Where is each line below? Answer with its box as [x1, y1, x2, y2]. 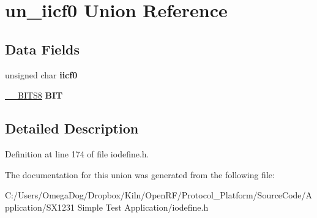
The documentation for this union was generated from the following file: [5, 168, 275, 181]
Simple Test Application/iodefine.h [77, 200, 209, 213]
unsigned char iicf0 [5, 68, 78, 81]
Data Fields [5, 39, 80, 58]
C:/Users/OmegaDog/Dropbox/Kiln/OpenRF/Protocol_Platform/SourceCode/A [5, 189, 313, 201]
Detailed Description [5, 119, 139, 138]
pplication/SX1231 [5, 200, 75, 213]
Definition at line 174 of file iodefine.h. [5, 147, 149, 160]
